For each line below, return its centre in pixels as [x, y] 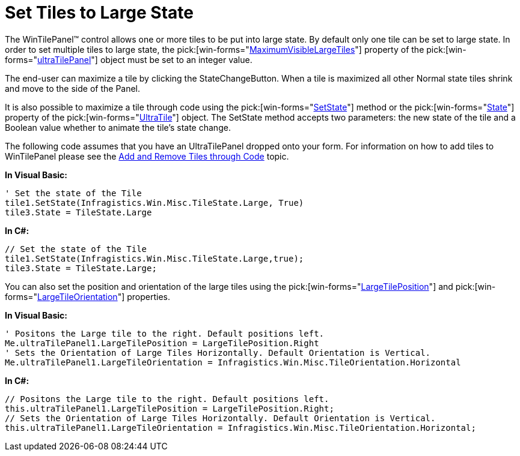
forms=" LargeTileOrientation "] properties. [87, 296]
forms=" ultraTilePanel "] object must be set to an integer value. [129, 59]
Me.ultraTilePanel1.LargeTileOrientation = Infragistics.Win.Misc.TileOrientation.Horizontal [233, 362]
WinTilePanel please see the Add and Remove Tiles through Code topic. [147, 156]
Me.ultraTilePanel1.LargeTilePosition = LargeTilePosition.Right [162, 343]
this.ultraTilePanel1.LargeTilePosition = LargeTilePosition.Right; [170, 408]
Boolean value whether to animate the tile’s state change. [118, 127]
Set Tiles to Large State [99, 13]
